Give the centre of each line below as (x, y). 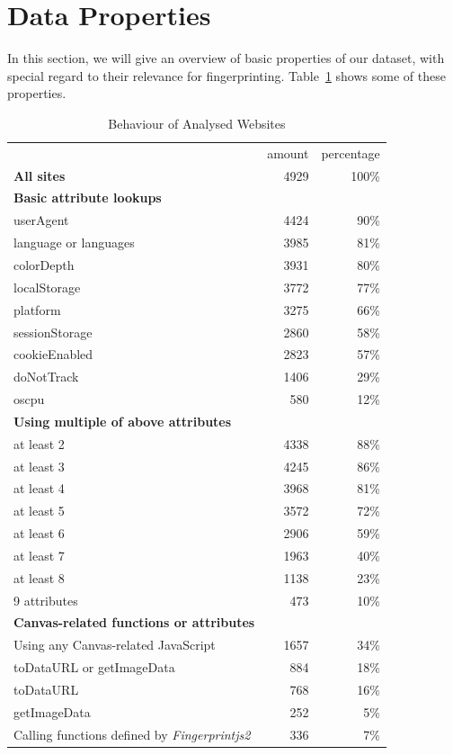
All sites (40, 175)
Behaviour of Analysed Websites (197, 123)
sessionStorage (53, 332)
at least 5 (39, 511)
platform (37, 309)
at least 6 (39, 533)
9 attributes (46, 600)
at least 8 (39, 577)
